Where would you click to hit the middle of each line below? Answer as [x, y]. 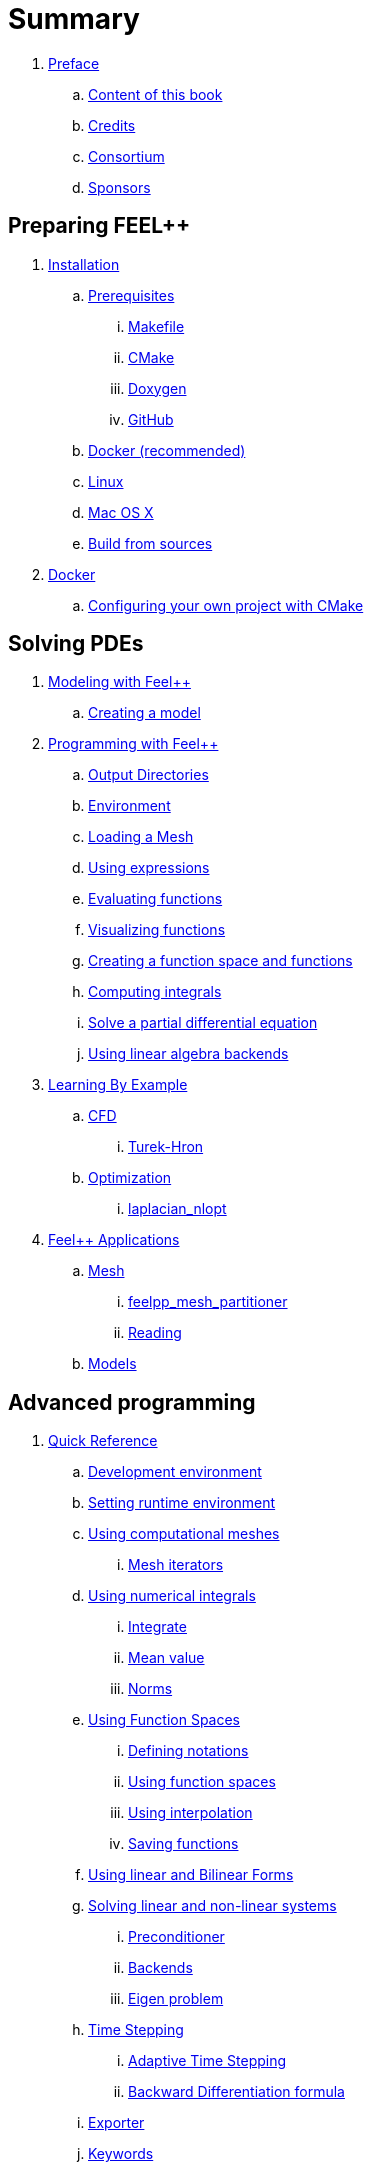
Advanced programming [132, 1402]
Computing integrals [155, 992]
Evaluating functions [155, 899]
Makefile [156, 326]
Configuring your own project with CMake [226, 605]
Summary [74, 19]
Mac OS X [121, 512]
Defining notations [188, 1751]
